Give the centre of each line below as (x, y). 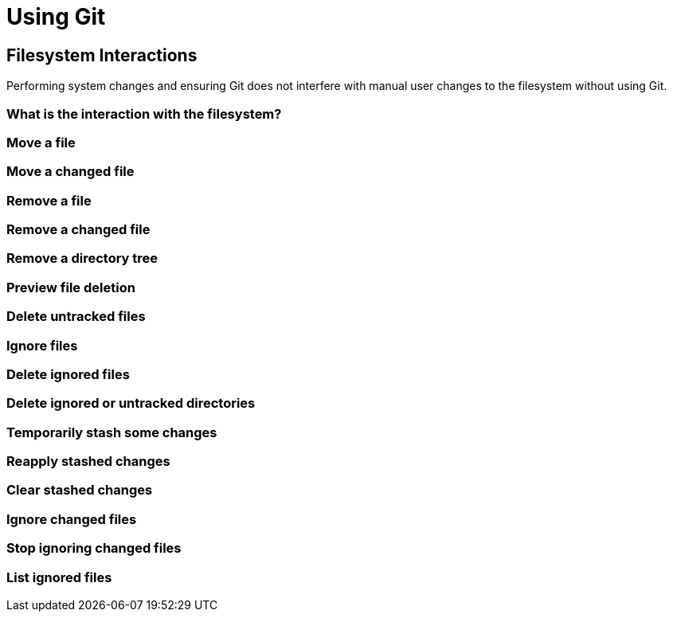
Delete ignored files (68, 374)
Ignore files (42, 345)
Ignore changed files (72, 519)
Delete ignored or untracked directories (131, 403)
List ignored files (59, 577)
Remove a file (49, 200)
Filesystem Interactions (102, 55)
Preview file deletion (71, 287)
